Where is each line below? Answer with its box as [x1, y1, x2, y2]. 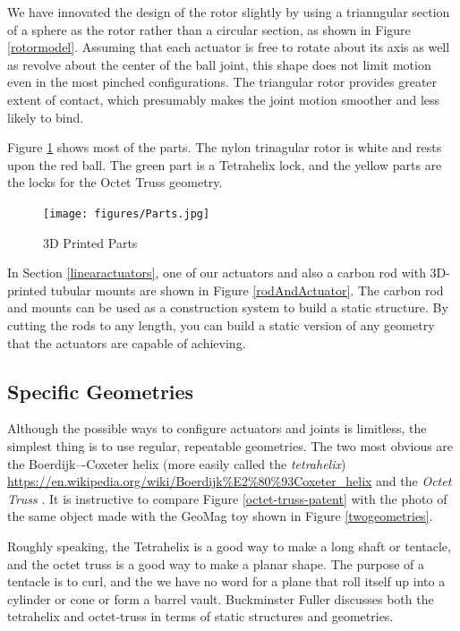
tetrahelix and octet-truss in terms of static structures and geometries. [7, 607, 394, 626]
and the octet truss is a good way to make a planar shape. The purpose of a [7, 554, 424, 573]
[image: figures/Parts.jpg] [43, 207, 210, 220]
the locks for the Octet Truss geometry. [7, 173, 223, 192]
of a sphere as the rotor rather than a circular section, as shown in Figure [7, 20, 411, 38]
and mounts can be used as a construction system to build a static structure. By [7, 298, 448, 317]
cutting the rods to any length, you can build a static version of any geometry [7, 315, 435, 334]
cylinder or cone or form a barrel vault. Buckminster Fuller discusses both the [7, 589, 434, 608]
